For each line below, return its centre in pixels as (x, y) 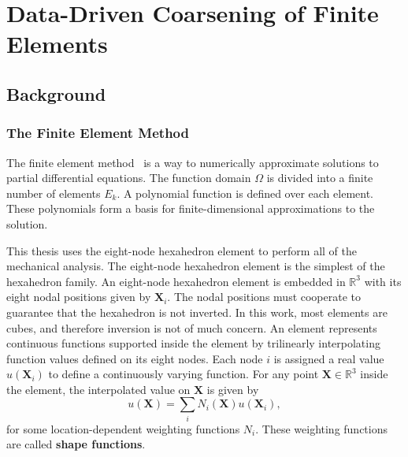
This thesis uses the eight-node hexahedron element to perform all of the (182, 250)
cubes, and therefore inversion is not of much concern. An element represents (192, 327)
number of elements (54, 193)
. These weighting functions (322, 428)
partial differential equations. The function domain (129, 178)
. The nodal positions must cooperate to (264, 297)
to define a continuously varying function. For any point (184, 374)
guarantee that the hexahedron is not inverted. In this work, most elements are (197, 312)
